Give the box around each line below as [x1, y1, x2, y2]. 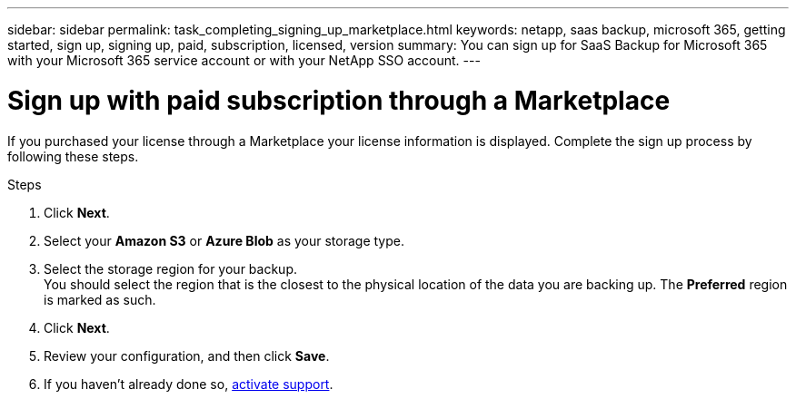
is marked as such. [44, 291, 156, 307]
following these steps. [7, 148, 139, 164]
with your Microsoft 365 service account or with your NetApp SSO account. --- [7, 53, 481, 68]
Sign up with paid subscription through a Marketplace [7, 84, 671, 116]
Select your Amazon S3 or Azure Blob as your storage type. [44, 232, 404, 248]
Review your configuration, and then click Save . [44, 347, 330, 364]
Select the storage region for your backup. [44, 260, 297, 277]
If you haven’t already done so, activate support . [44, 375, 333, 392]
